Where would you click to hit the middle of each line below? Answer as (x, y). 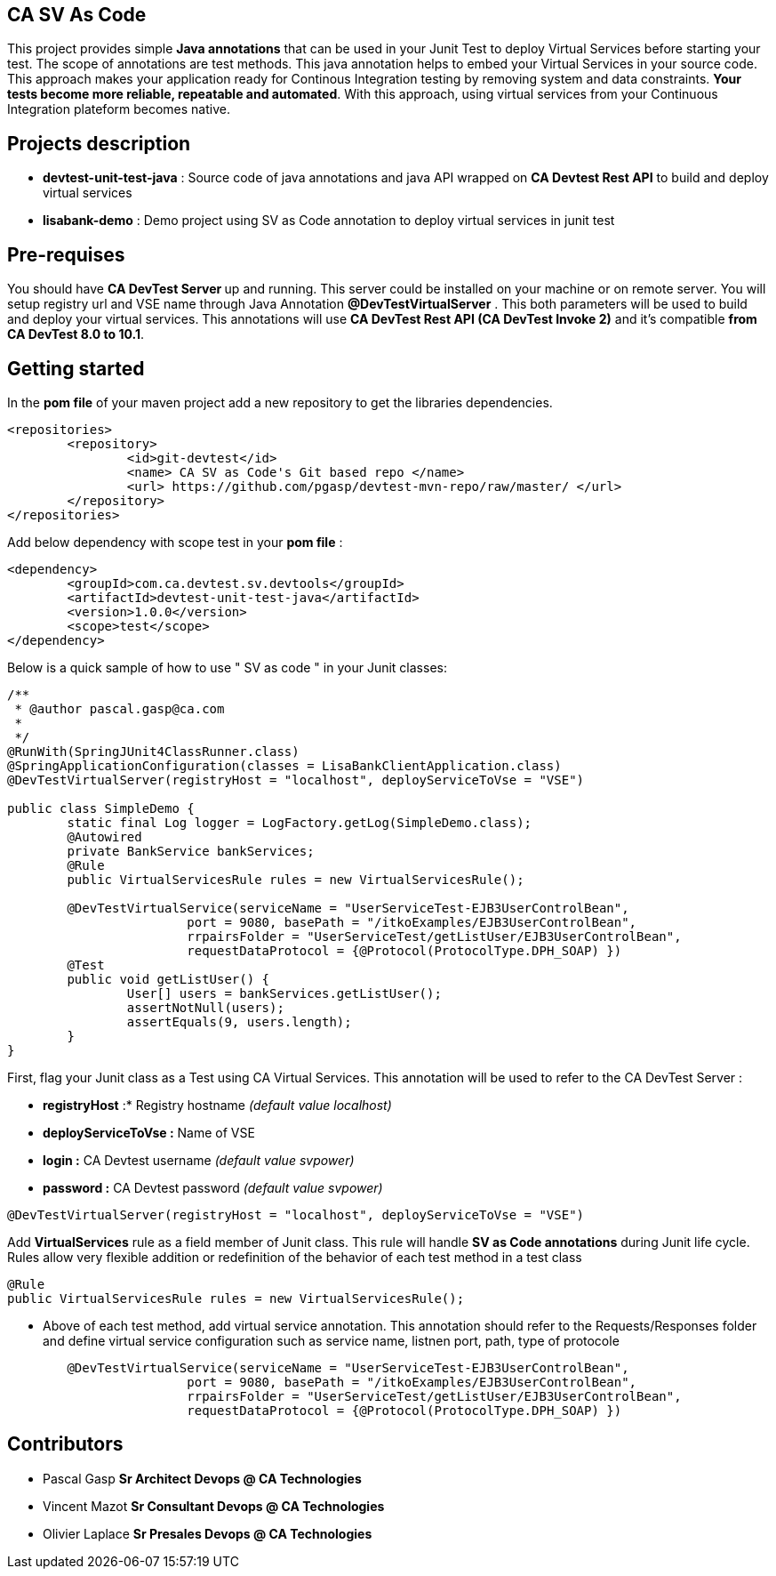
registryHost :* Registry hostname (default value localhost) (217, 1105)
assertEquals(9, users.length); (239, 1021)
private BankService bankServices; (191, 851)
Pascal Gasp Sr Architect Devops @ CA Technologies (202, 1478)
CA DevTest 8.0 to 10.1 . (76, 334)
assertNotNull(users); (205, 1007)
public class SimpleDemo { (101, 808)
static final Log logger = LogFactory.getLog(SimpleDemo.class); (300, 822)
